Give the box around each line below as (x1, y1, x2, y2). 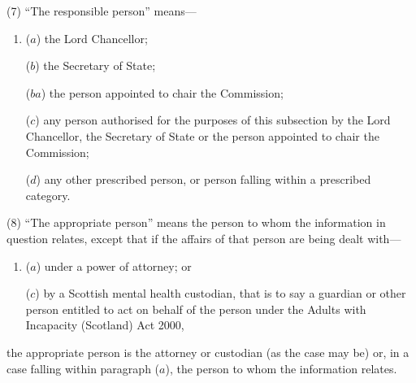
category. (25, 186, 71, 203)
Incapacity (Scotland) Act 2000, (25, 316, 184, 333)
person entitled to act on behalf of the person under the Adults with (25, 300, 366, 317)
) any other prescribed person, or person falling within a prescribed (36, 171, 371, 188)
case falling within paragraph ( (6, 359, 160, 376)
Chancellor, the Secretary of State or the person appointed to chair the (25, 127, 379, 144)
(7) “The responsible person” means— (6, 2, 197, 19)
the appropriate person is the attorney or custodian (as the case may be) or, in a (6, 343, 409, 360)
